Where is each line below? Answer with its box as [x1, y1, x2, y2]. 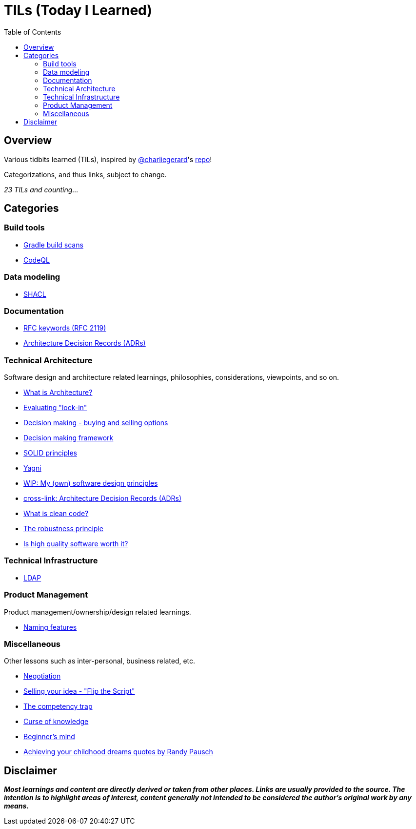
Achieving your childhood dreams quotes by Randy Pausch [23, 747, 213, 756]
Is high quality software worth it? [23, 539, 128, 548]
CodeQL [23, 255, 50, 264]
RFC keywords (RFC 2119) [23, 324, 106, 332]
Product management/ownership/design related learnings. [4, 607, 191, 616]
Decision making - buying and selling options [23, 418, 168, 427]
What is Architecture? [23, 388, 93, 397]
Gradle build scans [23, 240, 83, 249]
